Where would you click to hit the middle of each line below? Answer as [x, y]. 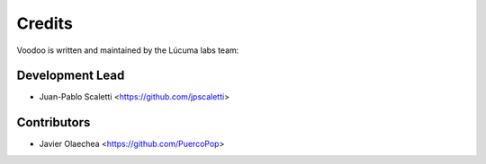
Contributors [54, 122]
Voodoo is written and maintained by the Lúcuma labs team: [128, 50]
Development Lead [71, 76]
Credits [45, 23]
